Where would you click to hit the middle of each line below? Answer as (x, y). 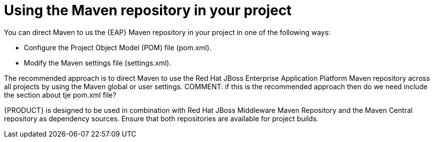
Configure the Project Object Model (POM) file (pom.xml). (118, 47)
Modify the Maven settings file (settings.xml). (98, 63)
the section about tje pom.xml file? (60, 95)
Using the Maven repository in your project (148, 10)
